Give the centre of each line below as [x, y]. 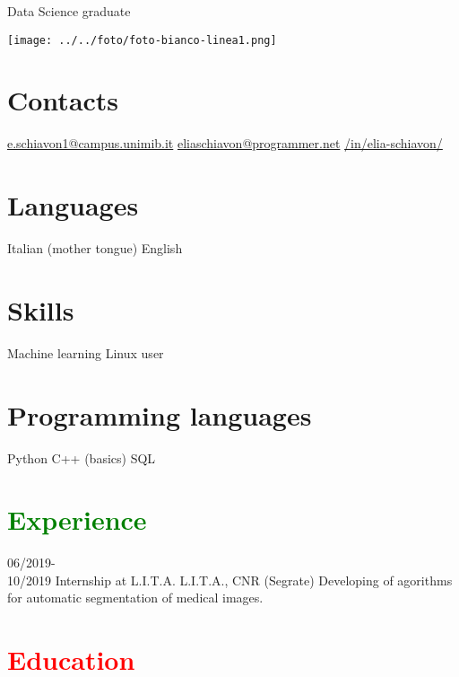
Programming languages [160, 414]
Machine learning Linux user [86, 352]
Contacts [63, 100]
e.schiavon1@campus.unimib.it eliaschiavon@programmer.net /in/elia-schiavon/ [225, 143]
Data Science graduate [69, 11]
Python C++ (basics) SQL [82, 457]
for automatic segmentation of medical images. [135, 598]
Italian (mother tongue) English [95, 248]
